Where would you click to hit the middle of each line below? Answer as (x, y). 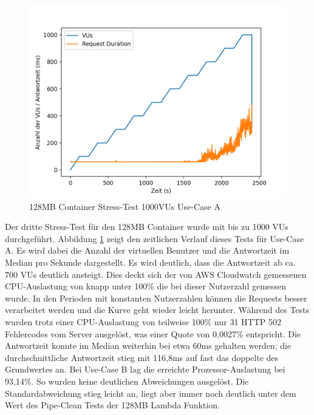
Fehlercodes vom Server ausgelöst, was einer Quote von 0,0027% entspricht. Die (153, 333)
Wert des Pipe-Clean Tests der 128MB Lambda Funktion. (112, 405)
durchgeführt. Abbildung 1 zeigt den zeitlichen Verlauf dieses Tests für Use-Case (155, 238)
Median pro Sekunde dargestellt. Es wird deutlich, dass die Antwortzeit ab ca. (150, 262)
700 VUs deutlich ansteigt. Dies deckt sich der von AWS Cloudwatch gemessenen (156, 274)
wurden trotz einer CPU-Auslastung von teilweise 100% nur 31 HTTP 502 (143, 321)
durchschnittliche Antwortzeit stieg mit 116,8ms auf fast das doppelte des (142, 357)
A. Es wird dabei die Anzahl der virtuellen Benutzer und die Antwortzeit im (147, 250)
